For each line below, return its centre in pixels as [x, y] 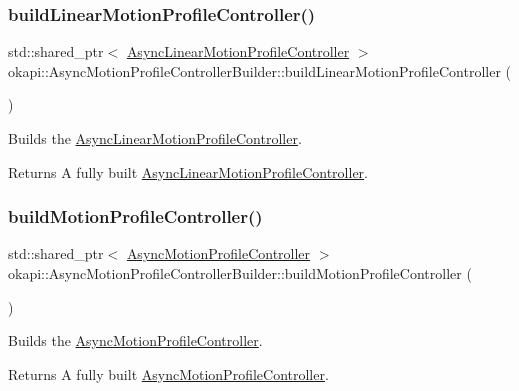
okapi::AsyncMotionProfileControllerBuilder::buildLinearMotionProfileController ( [259, 70]
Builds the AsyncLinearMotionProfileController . [155, 138]
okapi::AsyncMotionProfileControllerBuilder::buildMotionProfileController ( [240, 273]
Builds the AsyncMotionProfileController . [135, 340]
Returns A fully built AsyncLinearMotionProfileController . [188, 171]
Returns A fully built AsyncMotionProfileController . [168, 373]
